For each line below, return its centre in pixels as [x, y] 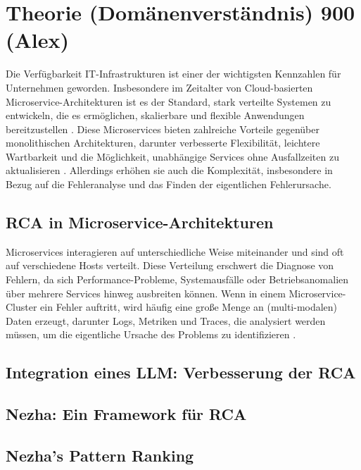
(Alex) [38, 40]
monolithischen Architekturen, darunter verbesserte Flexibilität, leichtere [163, 143]
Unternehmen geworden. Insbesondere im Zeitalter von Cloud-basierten [159, 87]
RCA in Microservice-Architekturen [140, 222]
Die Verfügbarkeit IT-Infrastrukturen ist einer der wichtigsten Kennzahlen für [173, 74]
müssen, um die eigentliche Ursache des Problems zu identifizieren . [151, 334]
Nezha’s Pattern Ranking [100, 455]
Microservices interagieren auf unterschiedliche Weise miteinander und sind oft [175, 251]
